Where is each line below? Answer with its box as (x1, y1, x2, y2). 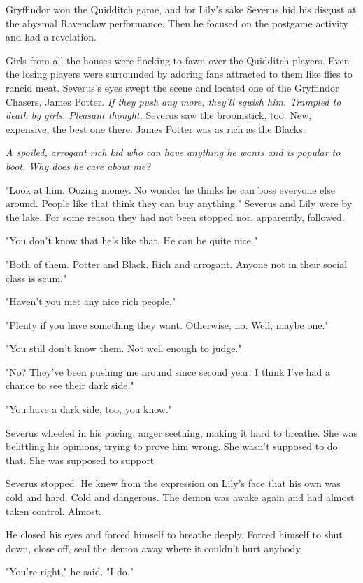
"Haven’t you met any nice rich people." (6, 294, 176, 309)
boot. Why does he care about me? (6, 158, 151, 173)
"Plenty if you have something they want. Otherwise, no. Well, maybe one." (6, 317, 329, 332)
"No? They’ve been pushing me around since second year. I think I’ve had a (6, 364, 331, 379)
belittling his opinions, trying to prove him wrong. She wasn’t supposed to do (6, 439, 338, 454)
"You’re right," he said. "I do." (6, 564, 134, 579)
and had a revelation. (6, 29, 97, 44)
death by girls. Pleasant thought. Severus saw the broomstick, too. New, (6, 108, 312, 122)
